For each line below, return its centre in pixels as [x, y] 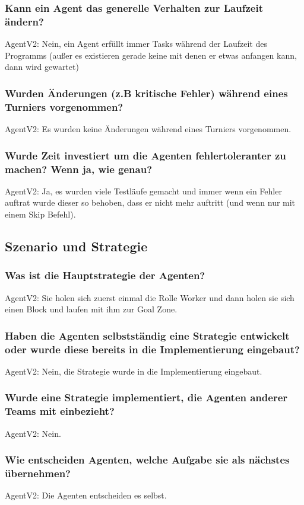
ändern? [24, 21]
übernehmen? [38, 473]
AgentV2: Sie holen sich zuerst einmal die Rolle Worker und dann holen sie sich [150, 297]
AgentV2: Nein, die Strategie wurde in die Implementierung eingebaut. [134, 371]
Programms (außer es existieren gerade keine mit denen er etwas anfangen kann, [151, 55]
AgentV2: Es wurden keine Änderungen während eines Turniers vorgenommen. [148, 129]
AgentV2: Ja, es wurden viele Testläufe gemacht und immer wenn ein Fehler [143, 191]
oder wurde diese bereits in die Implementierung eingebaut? [152, 349]
